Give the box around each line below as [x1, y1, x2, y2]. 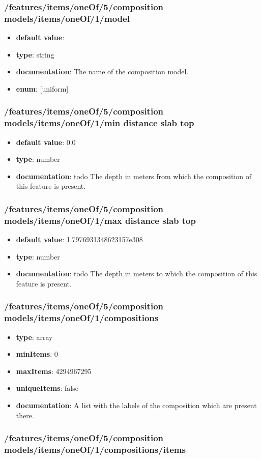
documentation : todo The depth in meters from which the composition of [16, 170, 252, 181]
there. [16, 410, 34, 420]
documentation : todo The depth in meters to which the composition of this [16, 268, 257, 279]
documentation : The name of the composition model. [16, 66, 189, 77]
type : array [16, 331, 53, 342]
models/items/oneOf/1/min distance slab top [4, 117, 194, 129]
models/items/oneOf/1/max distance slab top [4, 214, 196, 226]
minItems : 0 [16, 349, 58, 359]
